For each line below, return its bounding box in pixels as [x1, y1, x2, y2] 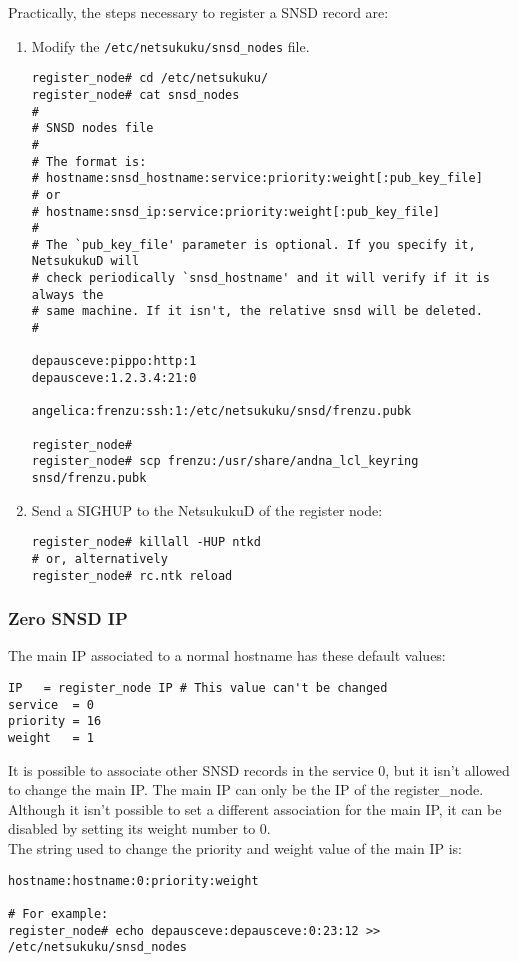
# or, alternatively [31, 551, 168, 566]
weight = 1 [8, 731, 94, 745]
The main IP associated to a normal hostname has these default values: [8, 645, 446, 666]
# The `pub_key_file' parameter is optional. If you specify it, [31, 237, 476, 252]
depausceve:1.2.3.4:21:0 [31, 371, 197, 386]
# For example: [8, 906, 109, 921]
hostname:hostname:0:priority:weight [8, 873, 259, 888]
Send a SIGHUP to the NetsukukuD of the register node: [31, 499, 383, 520]
